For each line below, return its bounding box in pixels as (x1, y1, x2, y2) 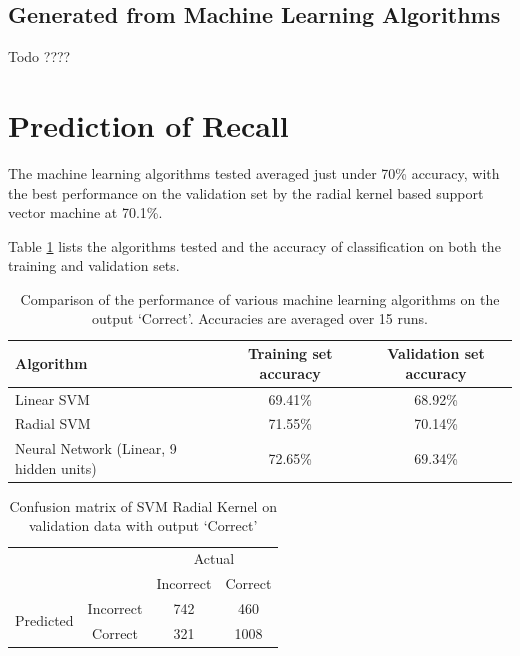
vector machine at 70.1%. (8, 202, 163, 223)
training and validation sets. (8, 255, 180, 276)
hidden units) (15, 457, 97, 478)
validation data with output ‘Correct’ (28, 515, 258, 536)
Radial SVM (15, 413, 91, 434)
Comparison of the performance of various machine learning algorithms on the (20, 288, 500, 309)
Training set (247, 343, 333, 364)
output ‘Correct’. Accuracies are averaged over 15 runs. (91, 308, 428, 329)
